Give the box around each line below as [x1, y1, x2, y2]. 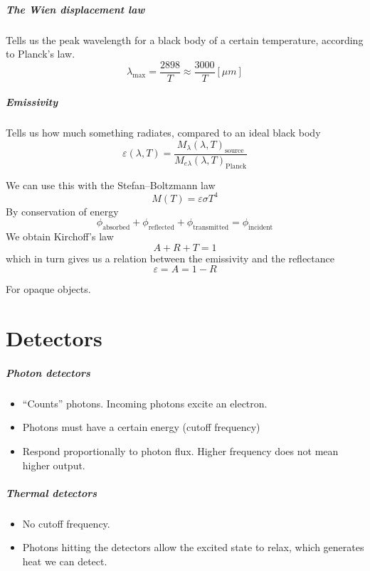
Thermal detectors [6, 485, 97, 500]
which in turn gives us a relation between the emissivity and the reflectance [6, 250, 334, 265]
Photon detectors [6, 365, 90, 380]
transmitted [193, 224, 229, 232]
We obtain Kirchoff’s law [6, 229, 114, 244]
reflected [148, 224, 174, 232]
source [224, 146, 244, 154]
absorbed [102, 224, 130, 232]
